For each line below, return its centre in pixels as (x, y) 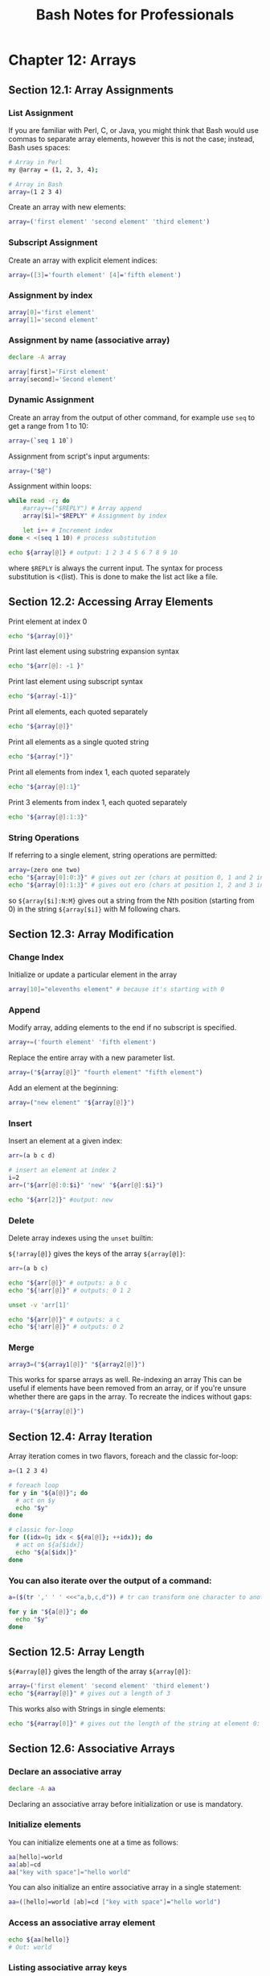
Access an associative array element (82, 1923)
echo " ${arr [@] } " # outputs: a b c (68, 1283)
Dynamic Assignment (51, 400)
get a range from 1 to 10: (48, 426)
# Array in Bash (35, 184)
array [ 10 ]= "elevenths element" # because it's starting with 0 (117, 990)
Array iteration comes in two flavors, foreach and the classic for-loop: (123, 1456)
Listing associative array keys (67, 1968)
